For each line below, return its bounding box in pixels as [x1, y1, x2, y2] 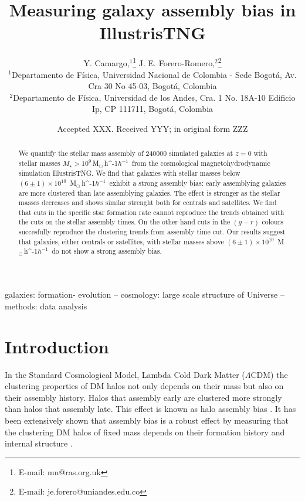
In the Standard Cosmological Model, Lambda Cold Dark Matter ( [5, 368, 245, 380]
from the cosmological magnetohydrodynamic [132, 158, 270, 168]
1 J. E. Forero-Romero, [133, 55, 215, 69]
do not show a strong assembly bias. [52, 246, 162, 256]
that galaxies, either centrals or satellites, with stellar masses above [18, 236, 224, 246]
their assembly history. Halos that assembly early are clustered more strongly [5, 391, 282, 403]
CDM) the [250, 368, 288, 380]
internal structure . [5, 437, 73, 449]
